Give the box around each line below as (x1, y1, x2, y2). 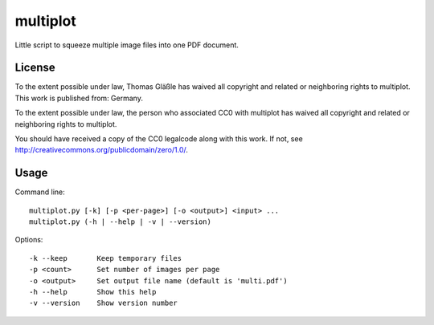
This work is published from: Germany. (14, 93, 144, 103)
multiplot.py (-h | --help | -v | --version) (29, 217, 212, 226)
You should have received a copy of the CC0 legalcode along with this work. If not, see (14, 134, 303, 144)
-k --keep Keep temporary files (29, 254, 182, 262)
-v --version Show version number (29, 299, 178, 308)
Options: (14, 235, 43, 245)
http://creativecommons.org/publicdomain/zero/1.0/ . (14, 145, 189, 155)
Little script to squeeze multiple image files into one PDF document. (14, 40, 239, 50)
